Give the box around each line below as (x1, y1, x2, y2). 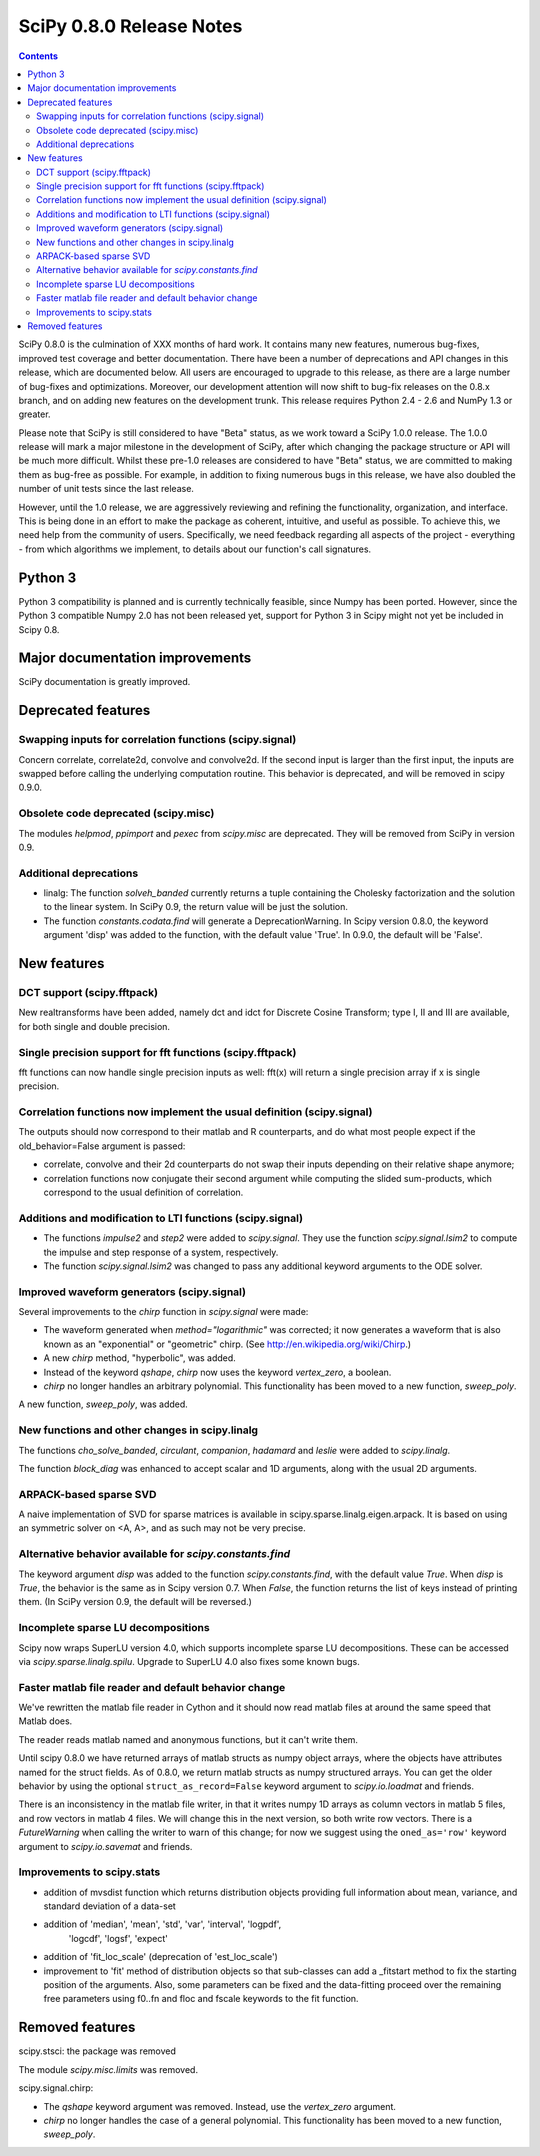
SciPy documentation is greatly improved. (18, 676, 191, 688)
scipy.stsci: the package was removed (18, 2045, 177, 2057)
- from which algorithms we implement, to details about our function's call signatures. (18, 543, 372, 555)
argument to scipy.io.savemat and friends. (18, 1840, 193, 1852)
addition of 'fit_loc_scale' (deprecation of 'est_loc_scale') (43, 1951, 279, 1963)
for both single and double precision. (18, 1020, 170, 1032)
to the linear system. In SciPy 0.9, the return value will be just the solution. (43, 901, 349, 913)
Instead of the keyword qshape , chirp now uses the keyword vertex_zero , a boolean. (43, 1366, 392, 1378)
